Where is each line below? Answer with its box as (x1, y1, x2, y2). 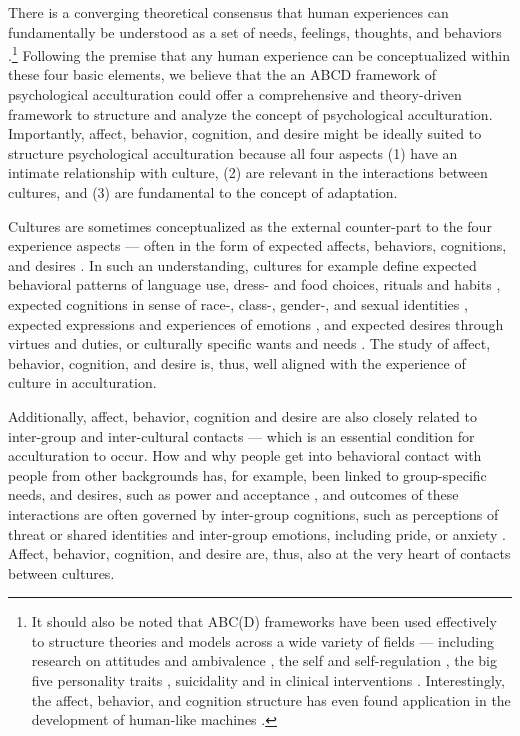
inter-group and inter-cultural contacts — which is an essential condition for (8, 425, 475, 446)
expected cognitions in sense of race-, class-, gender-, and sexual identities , (8, 293, 468, 314)
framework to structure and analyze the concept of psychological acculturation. (8, 103, 493, 124)
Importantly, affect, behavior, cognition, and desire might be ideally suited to (8, 123, 482, 144)
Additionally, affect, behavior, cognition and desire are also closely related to (8, 405, 478, 426)
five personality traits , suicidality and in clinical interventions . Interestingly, (31, 670, 505, 691)
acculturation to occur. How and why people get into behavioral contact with (8, 445, 482, 466)
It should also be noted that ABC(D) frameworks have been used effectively (31, 611, 497, 632)
